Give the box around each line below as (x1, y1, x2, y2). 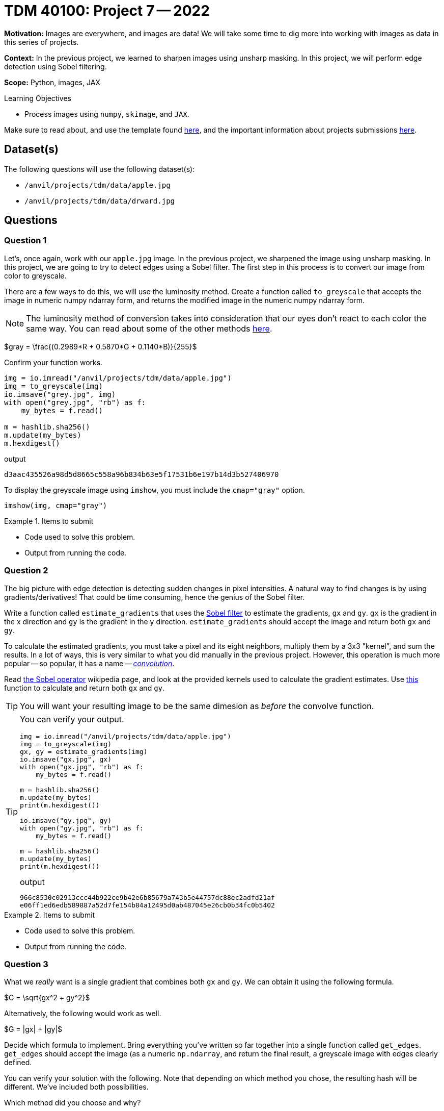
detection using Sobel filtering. (4, 62, 107, 71)
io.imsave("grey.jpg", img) (4, 390, 116, 398)
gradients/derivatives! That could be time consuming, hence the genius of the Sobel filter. (4, 592, 305, 601)
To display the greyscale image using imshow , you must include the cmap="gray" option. (4, 485, 305, 494)
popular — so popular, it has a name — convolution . (4, 659, 175, 668)
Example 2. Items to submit (4, 910, 95, 919)
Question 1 (4, 235, 47, 246)
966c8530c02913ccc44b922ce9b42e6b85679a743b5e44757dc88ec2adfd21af (20, 893, 275, 901)
